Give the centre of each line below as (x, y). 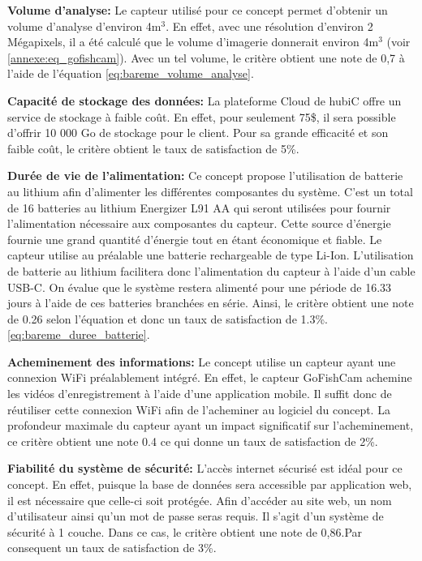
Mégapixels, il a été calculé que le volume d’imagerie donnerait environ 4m (193, 42)
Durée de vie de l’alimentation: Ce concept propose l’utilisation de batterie (205, 176)
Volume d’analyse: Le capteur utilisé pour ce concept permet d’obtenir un (198, 10)
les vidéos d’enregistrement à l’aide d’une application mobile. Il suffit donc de (200, 394)
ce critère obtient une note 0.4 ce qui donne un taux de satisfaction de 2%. (193, 441)
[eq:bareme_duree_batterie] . (79, 334)
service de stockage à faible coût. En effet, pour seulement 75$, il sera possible (202, 116)
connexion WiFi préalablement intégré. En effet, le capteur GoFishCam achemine (210, 377)
